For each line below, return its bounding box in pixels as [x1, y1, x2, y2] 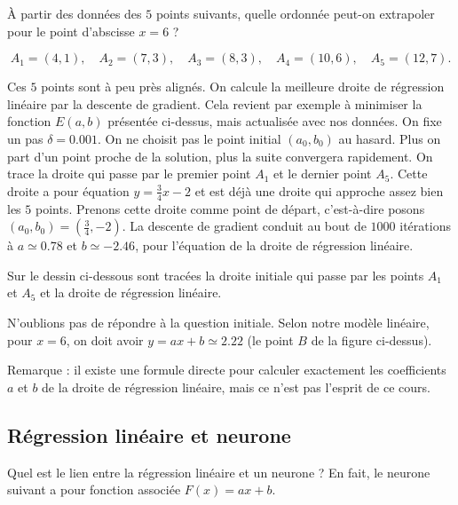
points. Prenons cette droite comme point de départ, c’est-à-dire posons [35, 199, 425, 217]
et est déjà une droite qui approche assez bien [194, 181, 444, 200]
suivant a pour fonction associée [7, 480, 181, 499]
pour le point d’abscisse [7, 21, 135, 40]
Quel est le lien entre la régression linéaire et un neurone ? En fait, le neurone [7, 462, 430, 481]
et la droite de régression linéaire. [40, 283, 222, 302]
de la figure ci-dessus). [311, 330, 432, 349]
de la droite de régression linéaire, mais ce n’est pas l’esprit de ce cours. [42, 377, 430, 396]
